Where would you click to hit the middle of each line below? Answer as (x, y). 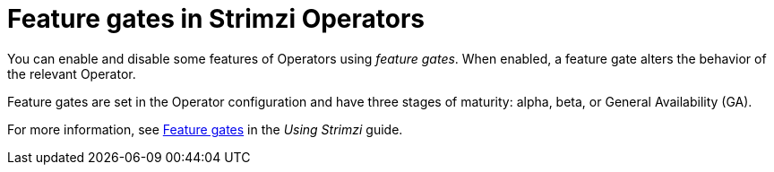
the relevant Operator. (72, 73)
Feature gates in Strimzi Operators (216, 19)
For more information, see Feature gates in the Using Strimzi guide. (205, 129)
